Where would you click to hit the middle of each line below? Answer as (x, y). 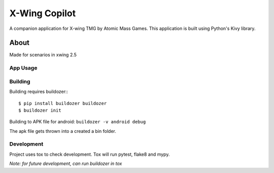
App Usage (23, 68)
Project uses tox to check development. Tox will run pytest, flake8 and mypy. (90, 154)
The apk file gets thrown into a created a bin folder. (63, 131)
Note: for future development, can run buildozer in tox (66, 164)
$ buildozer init (40, 110)
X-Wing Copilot (43, 13)
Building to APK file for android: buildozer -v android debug (78, 122)
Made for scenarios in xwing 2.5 (43, 55)
